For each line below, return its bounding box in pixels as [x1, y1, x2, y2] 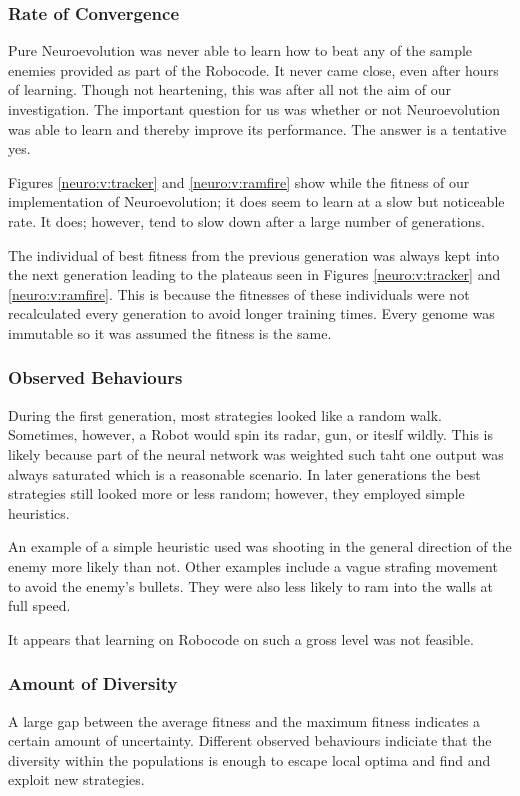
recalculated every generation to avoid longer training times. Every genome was [8, 303, 495, 324]
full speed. [8, 595, 71, 616]
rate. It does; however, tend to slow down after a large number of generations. [8, 210, 485, 231]
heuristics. [8, 502, 70, 523]
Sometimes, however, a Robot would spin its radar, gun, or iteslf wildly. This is [8, 424, 493, 445]
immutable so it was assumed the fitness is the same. [8, 322, 332, 343]
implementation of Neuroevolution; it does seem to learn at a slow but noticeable [8, 191, 505, 212]
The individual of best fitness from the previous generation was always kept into [8, 244, 500, 265]
